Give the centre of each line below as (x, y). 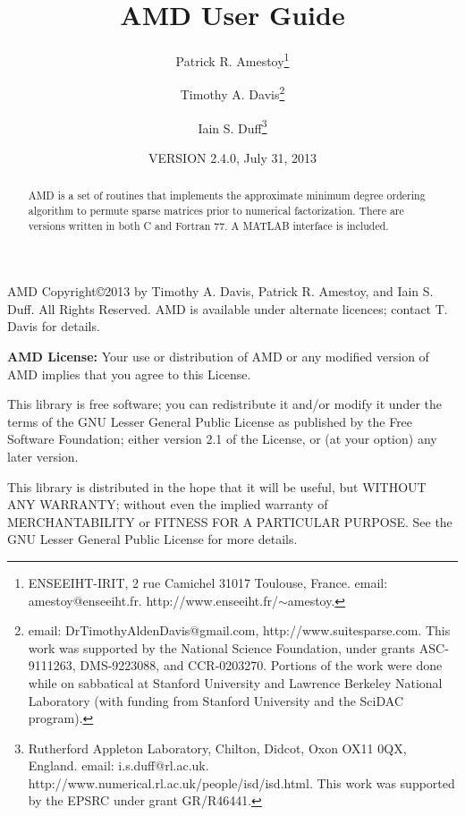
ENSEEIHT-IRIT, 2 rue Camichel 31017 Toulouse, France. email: (208, 582)
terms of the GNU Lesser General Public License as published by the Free (210, 421)
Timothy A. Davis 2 (232, 93)
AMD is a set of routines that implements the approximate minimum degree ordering (227, 195)
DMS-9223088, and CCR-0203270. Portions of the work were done (261, 665)
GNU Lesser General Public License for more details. (152, 539)
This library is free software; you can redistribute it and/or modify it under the (224, 404)
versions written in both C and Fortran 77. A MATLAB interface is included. (208, 225)
